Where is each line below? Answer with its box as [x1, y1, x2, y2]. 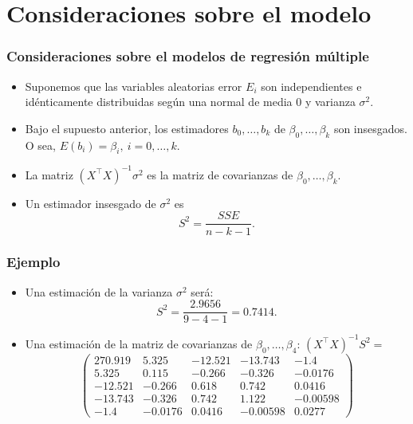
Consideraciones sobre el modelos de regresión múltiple [6, 46, 369, 66]
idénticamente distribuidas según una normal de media [25, 93, 293, 110]
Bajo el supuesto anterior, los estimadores [25, 120, 229, 136]
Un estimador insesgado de [25, 194, 156, 211]
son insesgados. [333, 120, 407, 136]
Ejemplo [6, 252, 61, 272]
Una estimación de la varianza [25, 283, 173, 300]
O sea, [25, 136, 56, 153]
